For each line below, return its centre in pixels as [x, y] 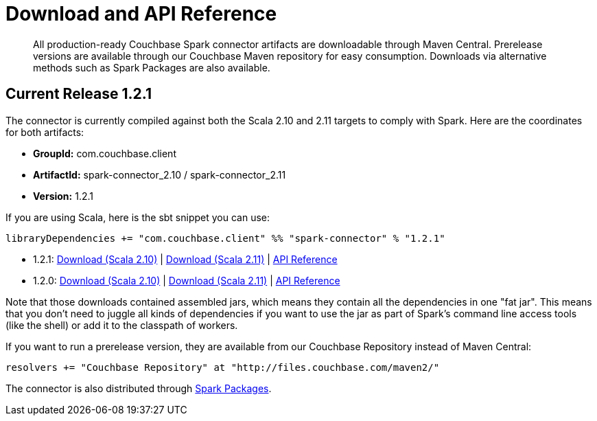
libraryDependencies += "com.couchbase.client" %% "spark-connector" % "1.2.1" [225, 238]
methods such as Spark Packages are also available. [152, 67]
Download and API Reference [141, 14]
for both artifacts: [45, 132]
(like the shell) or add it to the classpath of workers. [122, 325]
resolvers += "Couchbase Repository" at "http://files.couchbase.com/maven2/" [223, 367]
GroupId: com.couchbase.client [105, 153]
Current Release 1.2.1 [79, 94]
